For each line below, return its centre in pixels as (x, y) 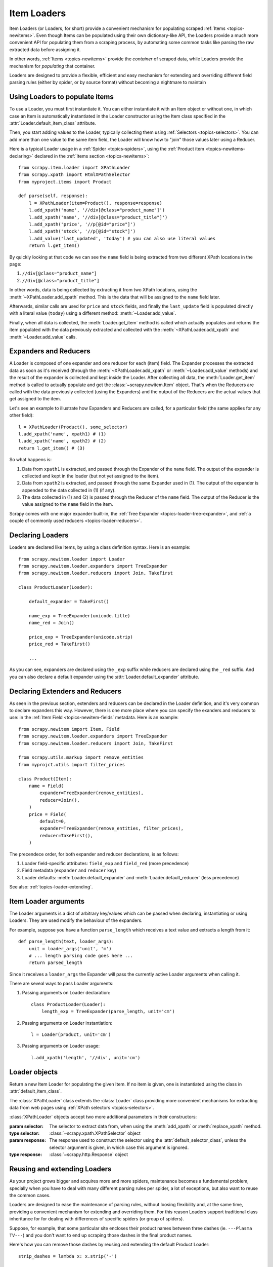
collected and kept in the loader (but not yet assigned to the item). (91, 476)
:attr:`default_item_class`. (35, 1091)
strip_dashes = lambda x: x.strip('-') (68, 1256)
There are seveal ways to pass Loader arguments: (61, 984)
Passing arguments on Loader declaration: (66, 993)
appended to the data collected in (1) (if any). (69, 490)
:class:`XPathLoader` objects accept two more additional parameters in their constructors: (103, 1117)
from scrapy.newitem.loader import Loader (72, 559)
